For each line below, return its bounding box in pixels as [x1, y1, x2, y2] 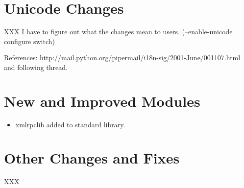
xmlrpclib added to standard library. [15, 119, 125, 129]
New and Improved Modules [4, 91, 200, 111]
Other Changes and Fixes [4, 148, 180, 168]
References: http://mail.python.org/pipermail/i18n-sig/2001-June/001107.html [4, 52, 241, 63]
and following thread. [4, 62, 68, 72]
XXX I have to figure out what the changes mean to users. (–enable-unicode [4, 26, 233, 37]
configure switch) [4, 36, 55, 46]
